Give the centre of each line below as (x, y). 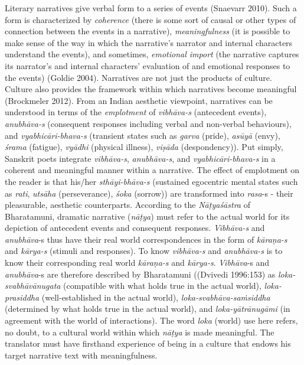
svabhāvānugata (33, 286)
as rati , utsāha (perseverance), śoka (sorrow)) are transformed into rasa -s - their (149, 193)
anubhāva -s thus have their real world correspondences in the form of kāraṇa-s (146, 239)
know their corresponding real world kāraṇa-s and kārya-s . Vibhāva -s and (137, 263)
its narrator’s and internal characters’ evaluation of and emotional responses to (148, 65)
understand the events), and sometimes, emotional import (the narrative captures (152, 54)
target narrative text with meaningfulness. (81, 355)
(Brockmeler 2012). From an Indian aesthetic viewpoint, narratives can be (139, 100)
